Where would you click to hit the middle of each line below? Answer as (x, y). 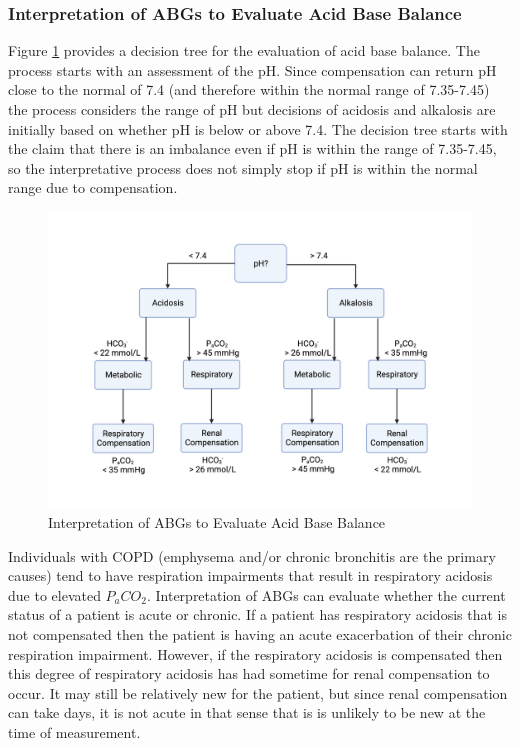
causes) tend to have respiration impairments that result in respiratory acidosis (250, 575)
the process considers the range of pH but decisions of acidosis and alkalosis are (252, 109)
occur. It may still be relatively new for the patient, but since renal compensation (258, 692)
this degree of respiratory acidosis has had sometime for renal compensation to (249, 673)
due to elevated (54, 594)
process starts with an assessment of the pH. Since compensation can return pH (252, 69)
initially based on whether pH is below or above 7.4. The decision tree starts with (258, 128)
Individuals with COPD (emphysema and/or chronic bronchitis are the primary (252, 555)
